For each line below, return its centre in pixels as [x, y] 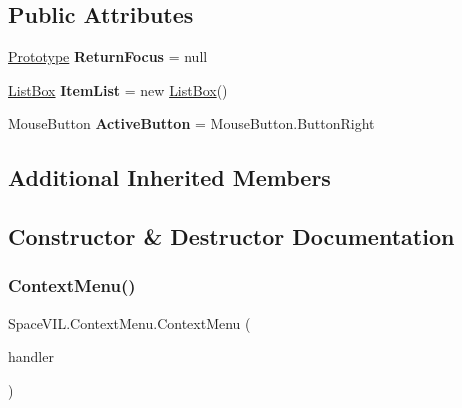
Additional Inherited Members [169, 177]
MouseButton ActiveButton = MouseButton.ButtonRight [191, 123]
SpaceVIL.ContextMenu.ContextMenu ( [129, 322]
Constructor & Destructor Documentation [231, 236]
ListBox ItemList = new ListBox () [118, 89]
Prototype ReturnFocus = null [108, 56]
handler [31, 356]
